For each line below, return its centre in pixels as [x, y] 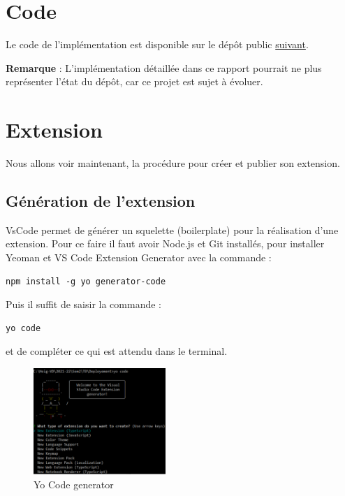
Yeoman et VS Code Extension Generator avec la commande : [139, 257]
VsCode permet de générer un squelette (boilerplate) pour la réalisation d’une [172, 229]
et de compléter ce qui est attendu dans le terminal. [117, 351]
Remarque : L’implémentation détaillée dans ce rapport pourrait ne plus [164, 67]
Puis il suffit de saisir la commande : [83, 304]
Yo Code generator [74, 484]
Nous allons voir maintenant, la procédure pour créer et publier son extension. [173, 163]
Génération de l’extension [101, 201]
